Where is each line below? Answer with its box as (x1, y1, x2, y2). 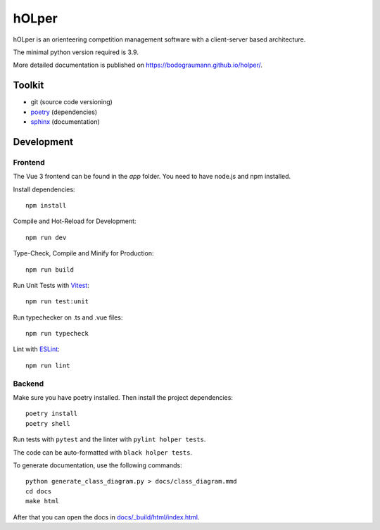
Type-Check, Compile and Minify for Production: (13, 249, 154, 258)
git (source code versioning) (30, 98, 113, 106)
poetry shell (25, 419, 70, 427)
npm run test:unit (25, 298, 89, 305)
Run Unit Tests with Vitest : (13, 281, 89, 289)
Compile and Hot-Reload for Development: (13, 217, 137, 225)
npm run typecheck (25, 329, 89, 338)
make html (25, 497, 59, 505)
